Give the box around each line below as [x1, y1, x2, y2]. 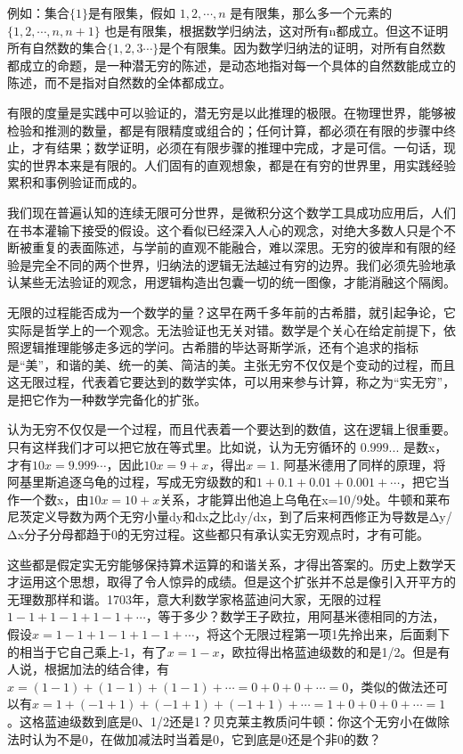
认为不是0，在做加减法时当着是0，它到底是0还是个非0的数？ [31, 729, 381, 748]
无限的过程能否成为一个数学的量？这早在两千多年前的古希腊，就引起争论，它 [7, 302, 456, 321]
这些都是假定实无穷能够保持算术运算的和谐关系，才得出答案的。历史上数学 [7, 554, 443, 573]
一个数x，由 [19, 489, 89, 508]
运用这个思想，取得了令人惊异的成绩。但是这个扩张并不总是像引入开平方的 [19, 572, 456, 591]
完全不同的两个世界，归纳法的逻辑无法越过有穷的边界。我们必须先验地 [31, 255, 443, 274]
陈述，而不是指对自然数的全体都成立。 [7, 73, 231, 92]
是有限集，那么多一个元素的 [230, 4, 393, 21]
